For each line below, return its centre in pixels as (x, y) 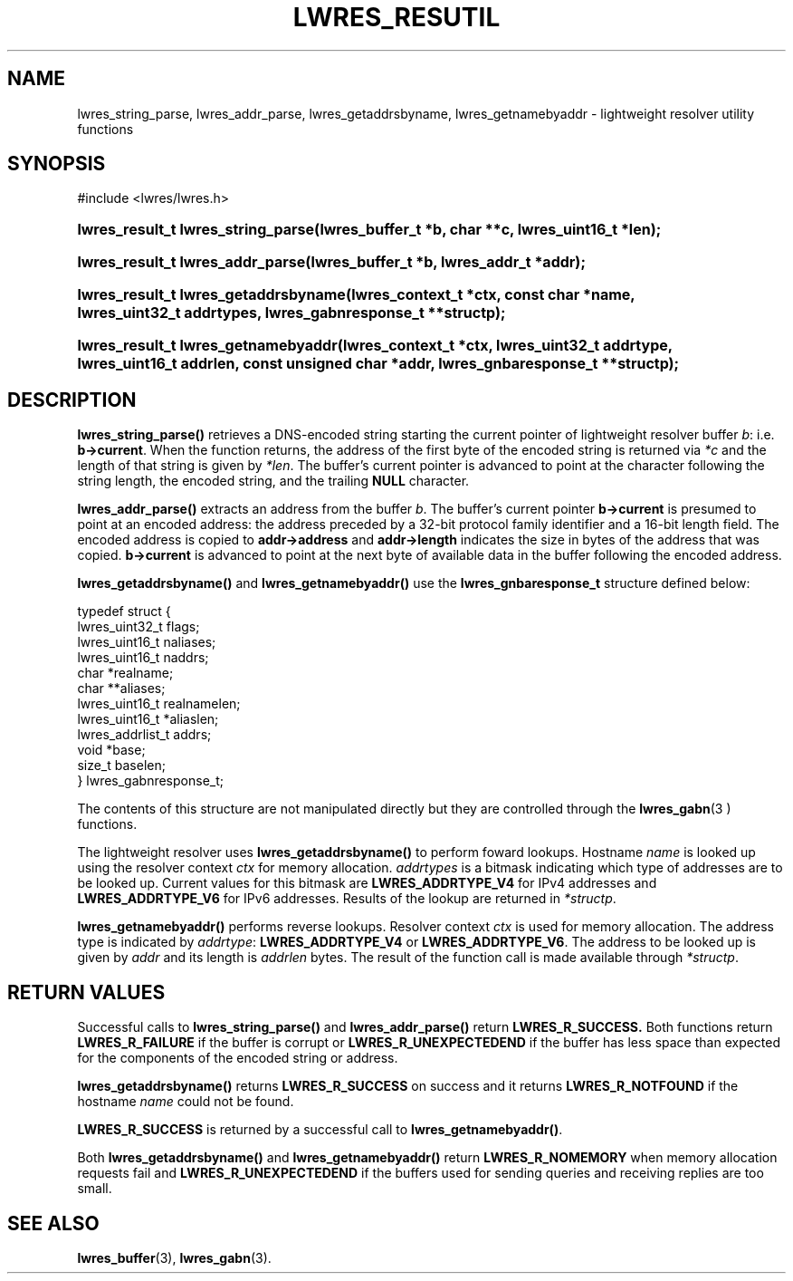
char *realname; (125, 673)
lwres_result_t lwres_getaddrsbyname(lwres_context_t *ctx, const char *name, (356, 295)
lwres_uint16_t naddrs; (143, 658)
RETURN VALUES (86, 992)
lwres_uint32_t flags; (139, 627)
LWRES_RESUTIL (396, 17)
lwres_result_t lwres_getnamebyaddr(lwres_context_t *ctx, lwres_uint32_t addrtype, (375, 346)
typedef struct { (124, 612)
